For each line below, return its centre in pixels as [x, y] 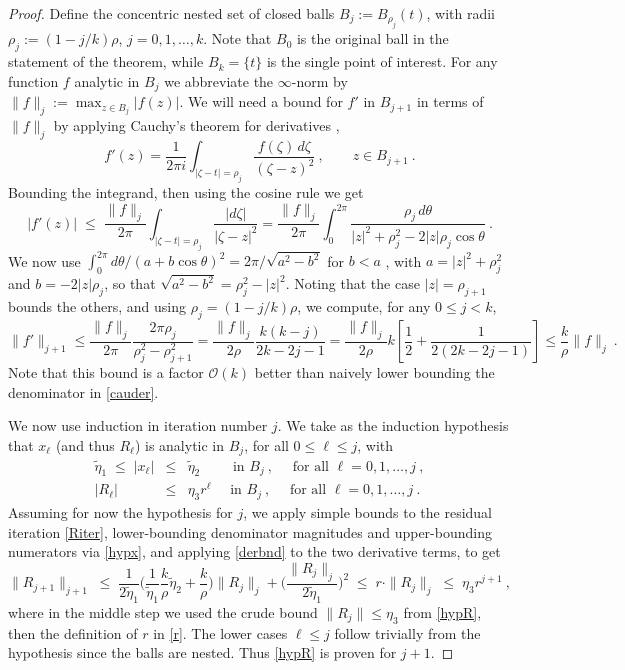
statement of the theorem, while [106, 61]
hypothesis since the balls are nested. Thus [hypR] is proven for [202, 652]
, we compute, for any [364, 306]
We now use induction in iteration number [138, 425]
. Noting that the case [352, 283]
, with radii [460, 13]
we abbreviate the [219, 80]
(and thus [85, 444]
